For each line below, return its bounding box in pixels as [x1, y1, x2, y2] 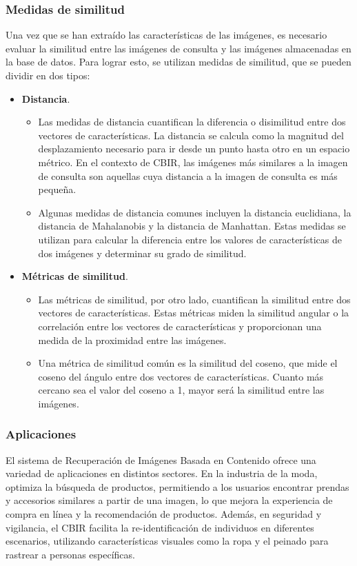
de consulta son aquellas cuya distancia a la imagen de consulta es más [38, 168, 338, 183]
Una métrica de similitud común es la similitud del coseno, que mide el [38, 356, 338, 370]
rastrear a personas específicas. [6, 547, 135, 561]
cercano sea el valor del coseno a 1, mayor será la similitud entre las [38, 383, 325, 397]
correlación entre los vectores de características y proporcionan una [38, 319, 322, 333]
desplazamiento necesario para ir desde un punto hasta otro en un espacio [38, 141, 350, 156]
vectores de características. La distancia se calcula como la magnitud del [38, 128, 344, 142]
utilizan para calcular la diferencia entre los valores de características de [38, 232, 342, 246]
